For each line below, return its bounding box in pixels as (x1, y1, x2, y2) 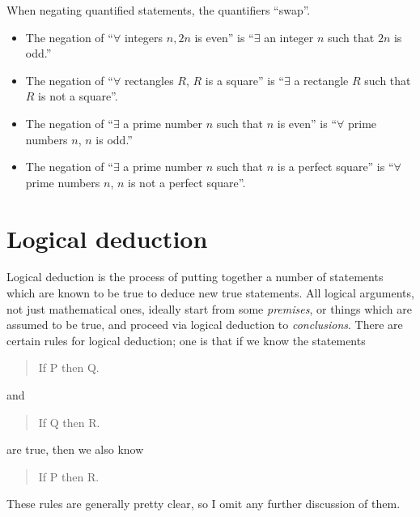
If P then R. (38, 468, 100, 485)
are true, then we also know (6, 441, 144, 458)
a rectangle (294, 71, 349, 88)
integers (124, 28, 163, 45)
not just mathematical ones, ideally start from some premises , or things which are (6, 300, 412, 317)
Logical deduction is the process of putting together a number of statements (6, 268, 384, 285)
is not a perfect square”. (128, 173, 246, 190)
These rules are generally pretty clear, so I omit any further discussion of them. (6, 495, 401, 512)
